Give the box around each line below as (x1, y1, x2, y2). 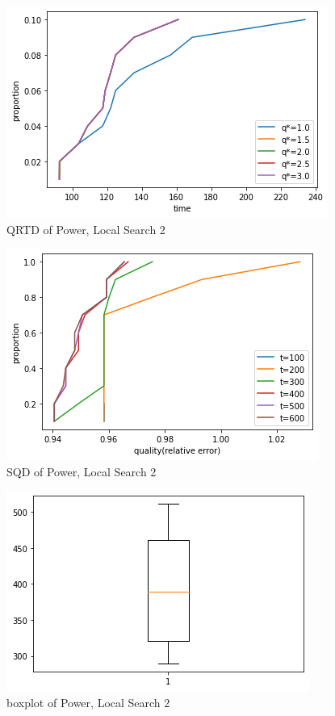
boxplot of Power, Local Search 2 (6, 693, 170, 710)
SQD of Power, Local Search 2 (6, 463, 157, 479)
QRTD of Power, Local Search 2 (6, 220, 165, 237)
